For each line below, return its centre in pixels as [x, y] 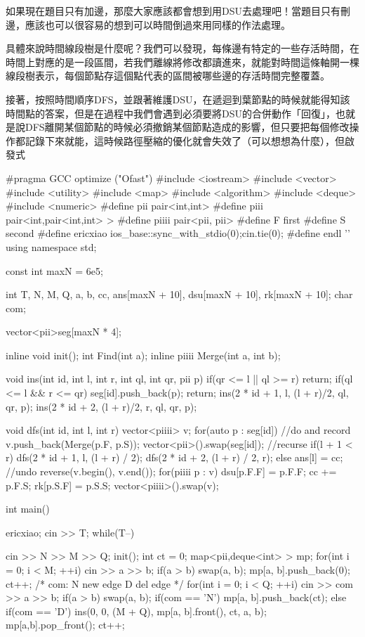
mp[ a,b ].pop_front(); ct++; [65, 625]
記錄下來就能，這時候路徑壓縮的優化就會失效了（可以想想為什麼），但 [185, 140]
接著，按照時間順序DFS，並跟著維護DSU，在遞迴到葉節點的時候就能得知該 [178, 99]
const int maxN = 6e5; [54, 270]
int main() [28, 509]
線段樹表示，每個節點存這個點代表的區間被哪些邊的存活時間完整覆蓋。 [168, 76]
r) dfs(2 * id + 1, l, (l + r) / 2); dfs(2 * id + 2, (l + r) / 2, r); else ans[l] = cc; [174, 457]
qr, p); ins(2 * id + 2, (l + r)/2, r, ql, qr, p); [101, 406]
